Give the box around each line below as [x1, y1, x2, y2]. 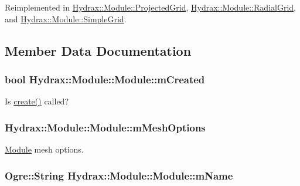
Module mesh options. [5, 143, 84, 155]
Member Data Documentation [5, 41, 192, 59]
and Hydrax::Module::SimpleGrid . [5, 12, 127, 25]
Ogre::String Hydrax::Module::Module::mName [5, 168, 233, 182]
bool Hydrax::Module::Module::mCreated [5, 72, 205, 86]
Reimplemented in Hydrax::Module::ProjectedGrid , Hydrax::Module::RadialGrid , [5, 1, 296, 13]
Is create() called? [5, 95, 69, 107]
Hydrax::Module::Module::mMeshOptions [5, 120, 206, 134]
